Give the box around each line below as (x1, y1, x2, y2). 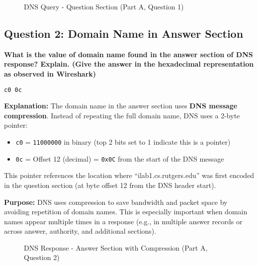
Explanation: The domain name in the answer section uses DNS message (4, 100, 238, 111)
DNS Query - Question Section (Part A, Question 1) (24, 1, 184, 11)
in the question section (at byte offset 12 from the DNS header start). (4, 179, 216, 190)
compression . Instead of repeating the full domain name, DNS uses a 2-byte (4, 110, 240, 120)
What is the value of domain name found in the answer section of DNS (4, 49, 253, 59)
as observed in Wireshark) (4, 68, 96, 79)
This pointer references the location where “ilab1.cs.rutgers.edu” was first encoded (4, 170, 255, 180)
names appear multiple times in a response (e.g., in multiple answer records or (4, 216, 243, 226)
